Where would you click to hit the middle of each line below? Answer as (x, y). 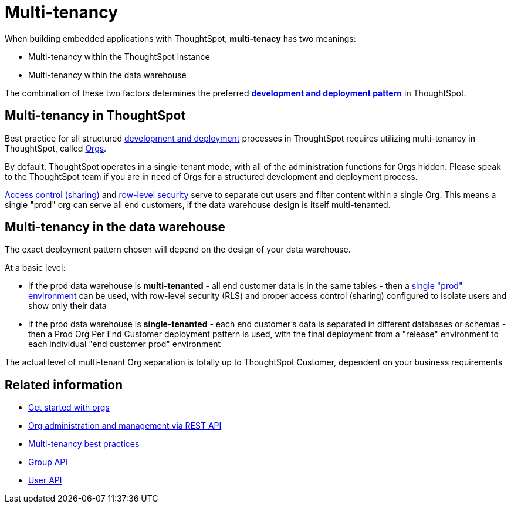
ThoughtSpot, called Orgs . (56, 148)
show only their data (67, 306)
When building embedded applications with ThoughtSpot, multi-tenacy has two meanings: (180, 38)
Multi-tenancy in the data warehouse (115, 227)
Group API (48, 462)
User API (45, 480)
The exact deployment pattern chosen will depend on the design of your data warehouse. (178, 250)
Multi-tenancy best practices (84, 444)
